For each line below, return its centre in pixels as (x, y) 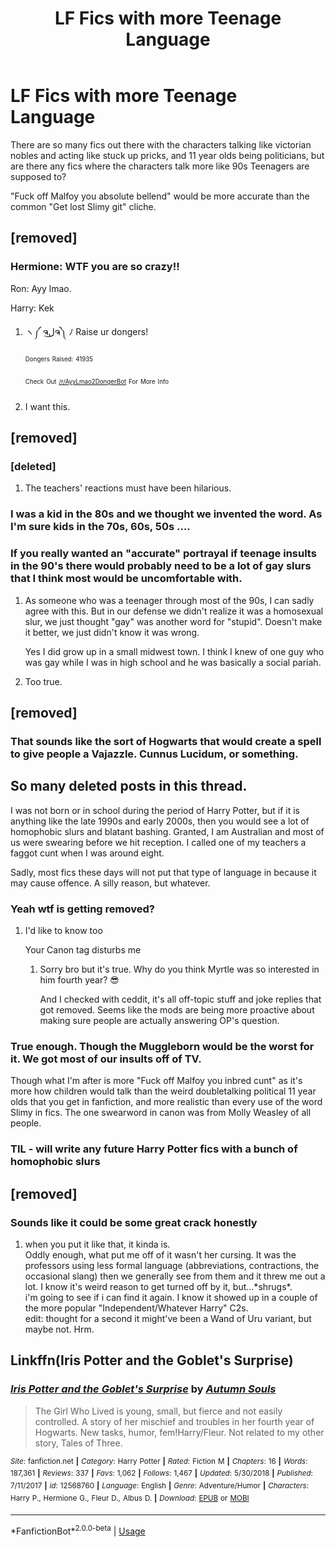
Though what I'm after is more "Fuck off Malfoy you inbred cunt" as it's (156, 1081)
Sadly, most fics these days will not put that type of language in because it (163, 872)
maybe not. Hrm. (59, 1329)
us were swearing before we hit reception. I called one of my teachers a (158, 842)
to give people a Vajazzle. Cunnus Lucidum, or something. (154, 754)
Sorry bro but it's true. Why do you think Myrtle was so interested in (179, 969)
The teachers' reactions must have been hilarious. (128, 488)
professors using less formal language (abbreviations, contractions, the (172, 1265)
